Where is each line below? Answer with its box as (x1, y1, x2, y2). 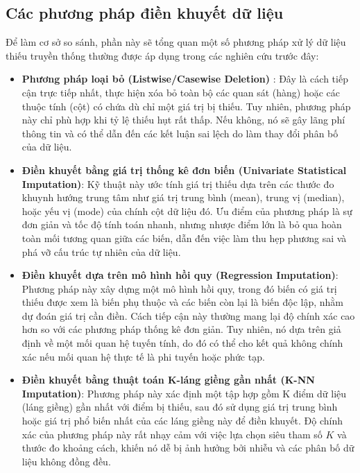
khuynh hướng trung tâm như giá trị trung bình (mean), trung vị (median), (22, 190, 345, 205)
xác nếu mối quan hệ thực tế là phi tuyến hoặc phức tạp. (22, 349, 265, 363)
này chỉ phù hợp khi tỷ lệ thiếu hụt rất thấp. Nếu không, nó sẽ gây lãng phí (22, 112, 345, 127)
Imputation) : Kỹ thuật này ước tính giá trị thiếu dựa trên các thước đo (22, 176, 334, 191)
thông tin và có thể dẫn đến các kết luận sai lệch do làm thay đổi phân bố (22, 126, 338, 140)
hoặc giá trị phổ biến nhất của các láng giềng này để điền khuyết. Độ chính (22, 413, 343, 428)
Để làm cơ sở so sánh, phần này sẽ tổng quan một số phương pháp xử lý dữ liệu (6, 35, 346, 49)
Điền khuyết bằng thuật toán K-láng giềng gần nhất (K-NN (22, 372, 315, 387)
